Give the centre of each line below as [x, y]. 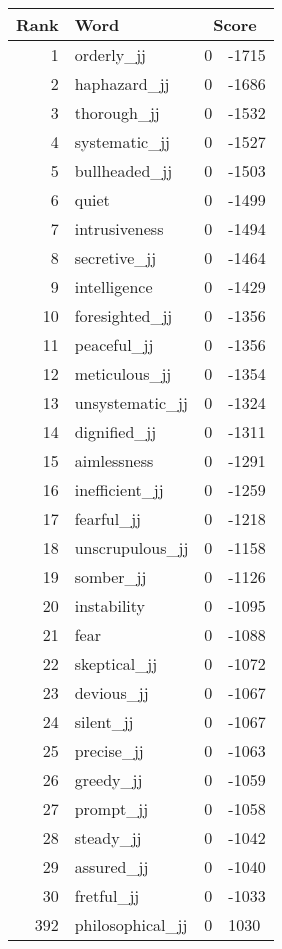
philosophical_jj [131, 924]
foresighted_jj [123, 315]
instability [110, 605]
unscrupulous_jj [131, 547]
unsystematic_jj [131, 402]
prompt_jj [111, 808]
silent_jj [104, 721]
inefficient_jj [119, 489]
